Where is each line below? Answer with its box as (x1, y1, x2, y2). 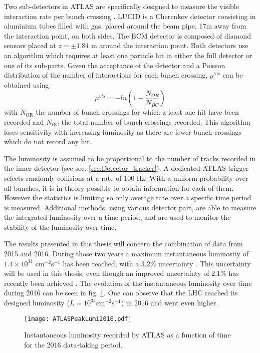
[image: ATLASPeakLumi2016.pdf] (24, 315, 132, 322)
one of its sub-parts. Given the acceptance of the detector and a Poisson (4, 60, 225, 70)
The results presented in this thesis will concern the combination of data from (4, 238, 243, 249)
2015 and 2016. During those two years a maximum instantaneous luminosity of (4, 248, 248, 259)
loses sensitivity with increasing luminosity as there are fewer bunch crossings (4, 126, 241, 137)
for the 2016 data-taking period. (24, 339, 123, 349)
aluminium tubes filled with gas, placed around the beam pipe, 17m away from (4, 21, 246, 31)
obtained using (4, 79, 49, 90)
